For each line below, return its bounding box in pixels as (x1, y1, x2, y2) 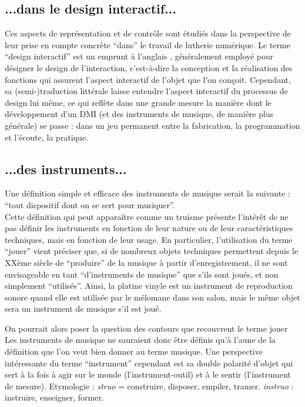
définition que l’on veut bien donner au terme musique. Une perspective (5, 345, 263, 358)
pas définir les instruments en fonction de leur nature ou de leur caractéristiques (5, 222, 293, 234)
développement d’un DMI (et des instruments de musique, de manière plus (5, 108, 274, 120)
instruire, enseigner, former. (5, 391, 104, 403)
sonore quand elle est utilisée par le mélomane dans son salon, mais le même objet (5, 291, 300, 303)
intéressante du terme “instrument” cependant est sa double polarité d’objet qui (5, 356, 293, 369)
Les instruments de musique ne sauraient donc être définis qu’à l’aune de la (5, 333, 276, 346)
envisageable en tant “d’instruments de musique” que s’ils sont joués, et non (5, 268, 279, 280)
